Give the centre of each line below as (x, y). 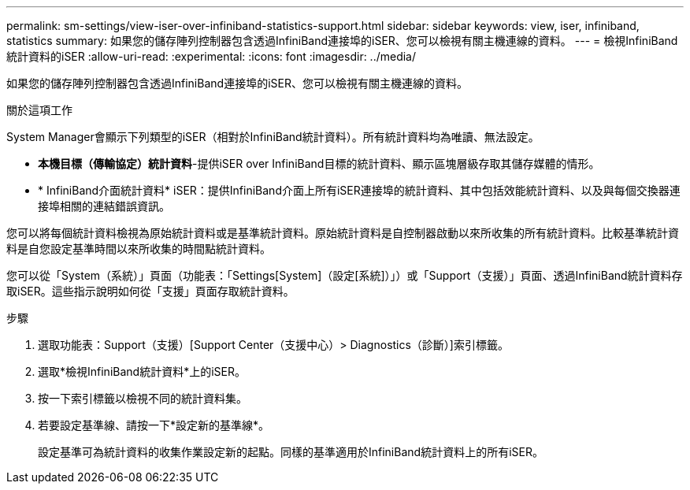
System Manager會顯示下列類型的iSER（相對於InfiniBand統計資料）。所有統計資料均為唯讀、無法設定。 (273, 137)
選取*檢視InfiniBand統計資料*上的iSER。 (142, 371)
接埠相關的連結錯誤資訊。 (104, 206)
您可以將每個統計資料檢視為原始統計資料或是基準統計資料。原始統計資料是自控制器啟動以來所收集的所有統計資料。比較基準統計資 (343, 233)
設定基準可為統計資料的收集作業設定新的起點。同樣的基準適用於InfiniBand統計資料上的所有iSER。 (291, 452)
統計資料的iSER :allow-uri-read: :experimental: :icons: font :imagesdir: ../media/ (211, 56)
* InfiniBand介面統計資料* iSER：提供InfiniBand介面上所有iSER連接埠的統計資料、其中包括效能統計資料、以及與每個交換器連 (359, 190)
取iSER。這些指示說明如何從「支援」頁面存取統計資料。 (150, 291)
